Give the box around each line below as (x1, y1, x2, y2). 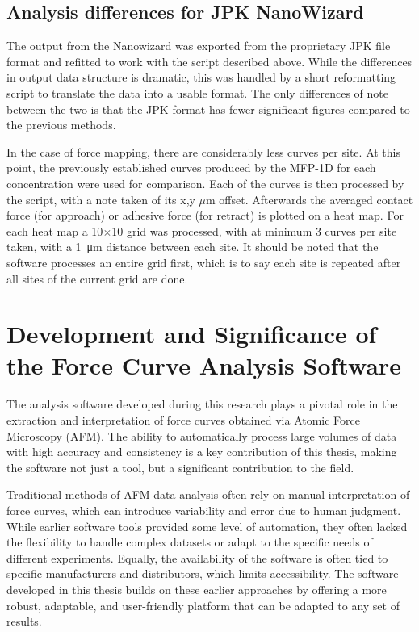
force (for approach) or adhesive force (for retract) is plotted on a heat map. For (6, 207, 404, 224)
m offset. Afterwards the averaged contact (206, 190, 413, 207)
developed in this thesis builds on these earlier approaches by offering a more (6, 580, 387, 597)
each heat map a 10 (6, 222, 103, 239)
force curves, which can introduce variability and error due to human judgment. (6, 501, 401, 518)
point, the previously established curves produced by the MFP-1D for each (6, 159, 376, 176)
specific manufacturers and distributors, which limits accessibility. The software (6, 565, 399, 582)
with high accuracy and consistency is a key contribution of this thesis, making (6, 443, 397, 460)
